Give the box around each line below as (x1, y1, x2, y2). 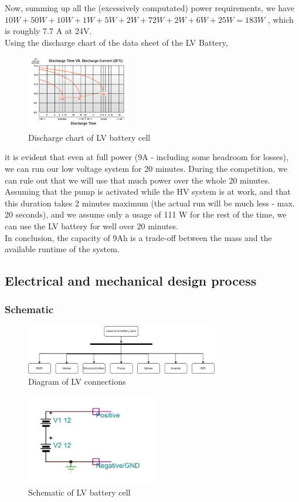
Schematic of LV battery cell (28, 486, 131, 498)
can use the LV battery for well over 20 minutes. (5, 219, 178, 232)
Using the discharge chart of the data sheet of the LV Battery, (5, 36, 228, 48)
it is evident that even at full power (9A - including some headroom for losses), (5, 151, 288, 163)
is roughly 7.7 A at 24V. (5, 25, 92, 37)
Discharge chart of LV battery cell (28, 131, 151, 143)
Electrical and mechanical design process (5, 272, 257, 290)
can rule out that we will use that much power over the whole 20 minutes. (5, 174, 270, 186)
